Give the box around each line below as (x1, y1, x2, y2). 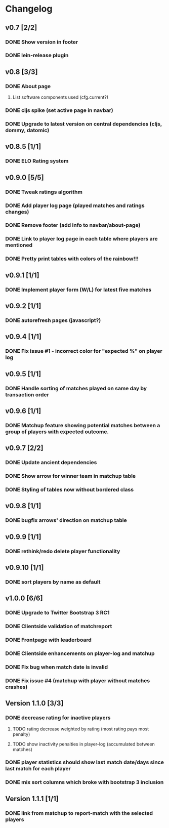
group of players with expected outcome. (5, 428, 109, 435)
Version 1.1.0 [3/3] (5, 699, 64, 708)
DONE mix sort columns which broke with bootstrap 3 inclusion (5, 779, 164, 786)
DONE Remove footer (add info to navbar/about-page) (5, 222, 141, 229)
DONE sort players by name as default (5, 578, 101, 585)
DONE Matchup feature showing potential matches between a (5, 422, 160, 429)
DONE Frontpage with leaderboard (5, 636, 92, 643)
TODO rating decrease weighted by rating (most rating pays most (12, 726, 149, 732)
